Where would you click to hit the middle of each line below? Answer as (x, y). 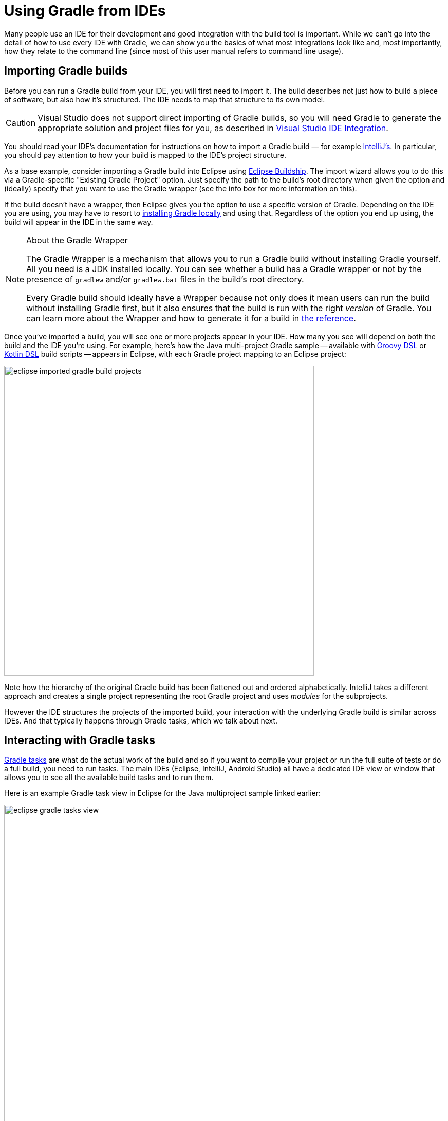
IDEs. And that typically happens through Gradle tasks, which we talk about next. (141, 720)
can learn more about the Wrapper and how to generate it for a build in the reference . (191, 318)
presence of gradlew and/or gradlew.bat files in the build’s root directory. (165, 279)
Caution (21, 123)
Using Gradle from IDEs (85, 11)
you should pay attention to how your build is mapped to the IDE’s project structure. (145, 155)
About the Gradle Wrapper (77, 240)
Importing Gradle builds (66, 71)
